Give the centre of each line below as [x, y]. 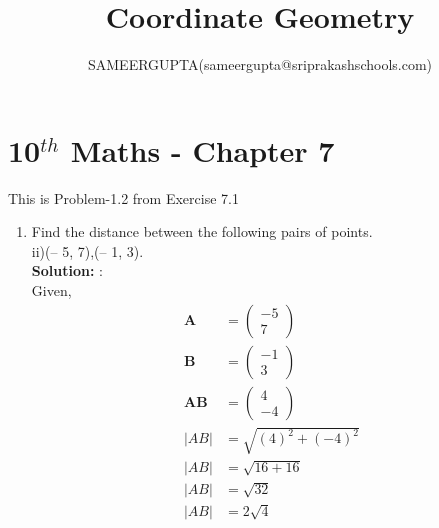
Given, [51, 290]
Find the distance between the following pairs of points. [202, 231]
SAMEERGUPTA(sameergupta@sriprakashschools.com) [260, 64]
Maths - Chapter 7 [202, 149]
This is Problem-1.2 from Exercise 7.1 [123, 197]
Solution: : [67, 270]
